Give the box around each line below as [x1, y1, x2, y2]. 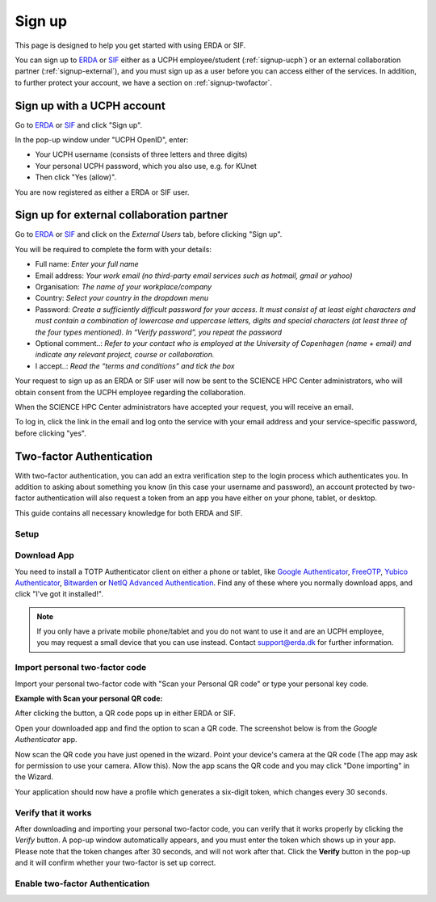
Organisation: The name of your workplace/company [35, 282, 212, 292]
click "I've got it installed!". [15, 589, 104, 599]
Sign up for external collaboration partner [15, 209, 228, 222]
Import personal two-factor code [15, 662, 147, 673]
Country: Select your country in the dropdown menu [35, 293, 209, 303]
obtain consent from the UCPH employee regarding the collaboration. [15, 387, 246, 397]
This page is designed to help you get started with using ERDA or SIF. [15, 40, 246, 50]
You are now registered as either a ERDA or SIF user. [15, 187, 190, 197]
